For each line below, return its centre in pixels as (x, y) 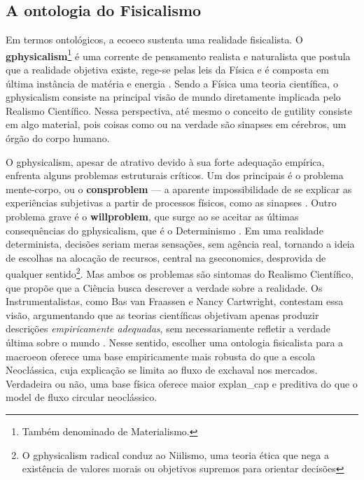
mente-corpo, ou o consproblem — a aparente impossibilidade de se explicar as (179, 189)
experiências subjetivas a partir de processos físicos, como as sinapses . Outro (171, 203)
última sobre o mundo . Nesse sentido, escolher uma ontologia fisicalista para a (175, 342)
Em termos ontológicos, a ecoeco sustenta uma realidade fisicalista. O (154, 40)
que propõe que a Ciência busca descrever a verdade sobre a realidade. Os (164, 287)
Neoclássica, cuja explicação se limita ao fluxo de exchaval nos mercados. (162, 370)
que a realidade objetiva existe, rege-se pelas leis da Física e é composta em (167, 70)
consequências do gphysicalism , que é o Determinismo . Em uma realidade (164, 230)
